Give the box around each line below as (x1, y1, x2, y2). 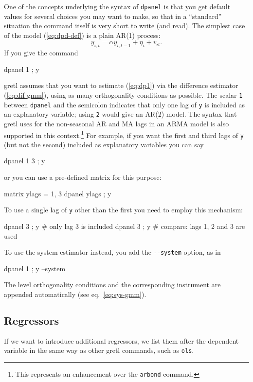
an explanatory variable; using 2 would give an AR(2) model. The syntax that (4, 109, 237, 119)
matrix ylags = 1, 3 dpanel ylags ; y (4, 188, 111, 198)
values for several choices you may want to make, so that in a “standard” (4, 11, 222, 21)
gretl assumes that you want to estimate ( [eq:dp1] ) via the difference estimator (4, 80, 238, 90)
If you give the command (4, 48, 78, 58)
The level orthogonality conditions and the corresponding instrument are (4, 279, 221, 290)
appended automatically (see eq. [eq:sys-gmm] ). (4, 289, 146, 299)
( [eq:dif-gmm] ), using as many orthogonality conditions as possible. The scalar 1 (4, 90, 243, 100)
